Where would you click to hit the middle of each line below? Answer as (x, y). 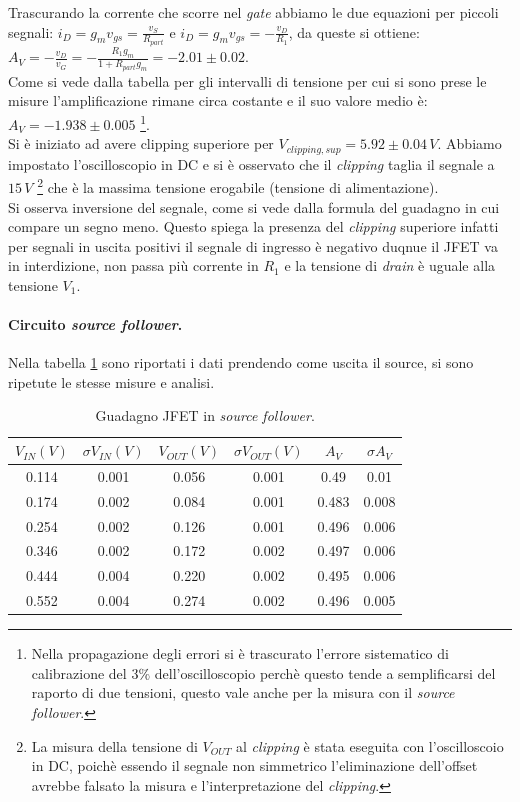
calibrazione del (79, 672)
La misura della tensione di (114, 745)
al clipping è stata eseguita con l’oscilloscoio (370, 745)
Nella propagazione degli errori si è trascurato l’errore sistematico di (240, 653)
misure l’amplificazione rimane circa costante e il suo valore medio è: (218, 100)
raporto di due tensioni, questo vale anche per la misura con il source (243, 692)
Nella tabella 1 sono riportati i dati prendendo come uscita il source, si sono (241, 362)
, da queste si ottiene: (354, 31)
